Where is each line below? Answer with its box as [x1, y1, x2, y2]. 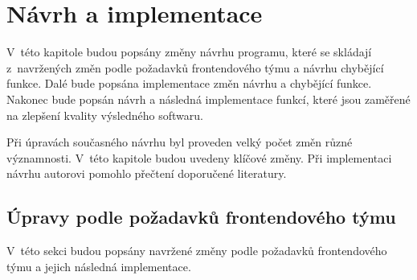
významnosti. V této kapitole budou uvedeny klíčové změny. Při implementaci [6, 149, 392, 166]
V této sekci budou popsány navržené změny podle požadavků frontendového [6, 242, 387, 259]
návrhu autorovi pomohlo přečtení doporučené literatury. [6, 165, 287, 182]
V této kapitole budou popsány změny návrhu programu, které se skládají [6, 43, 372, 60]
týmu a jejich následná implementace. [6, 257, 191, 274]
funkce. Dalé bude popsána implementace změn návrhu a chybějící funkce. [6, 75, 372, 92]
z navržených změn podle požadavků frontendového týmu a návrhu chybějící [6, 59, 384, 76]
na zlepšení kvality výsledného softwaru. [6, 106, 203, 123]
